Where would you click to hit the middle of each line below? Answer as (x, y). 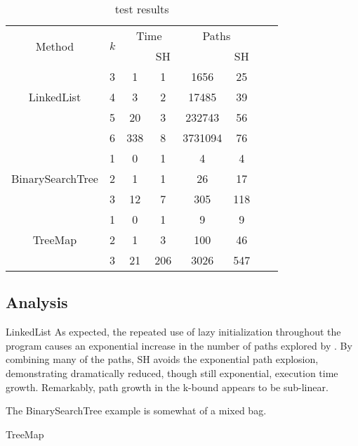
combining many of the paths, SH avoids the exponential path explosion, (162, 359)
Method (55, 46)
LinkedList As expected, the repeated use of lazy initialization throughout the (173, 332)
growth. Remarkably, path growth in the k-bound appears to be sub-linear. (167, 387)
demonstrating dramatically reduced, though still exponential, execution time (172, 372)
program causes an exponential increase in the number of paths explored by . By (179, 345)
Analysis (37, 302)
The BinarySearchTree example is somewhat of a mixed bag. (136, 410)
